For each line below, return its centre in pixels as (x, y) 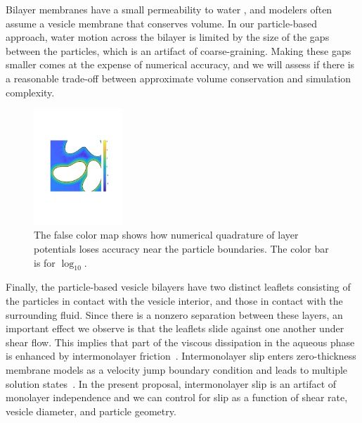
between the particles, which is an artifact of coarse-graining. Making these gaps (179, 50)
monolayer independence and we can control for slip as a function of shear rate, (177, 397)
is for (45, 262)
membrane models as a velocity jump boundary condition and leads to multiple (177, 369)
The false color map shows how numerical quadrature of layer (166, 235)
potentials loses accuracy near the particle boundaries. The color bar (181, 248)
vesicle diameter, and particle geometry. (91, 411)
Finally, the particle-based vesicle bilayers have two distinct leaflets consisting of (178, 287)
